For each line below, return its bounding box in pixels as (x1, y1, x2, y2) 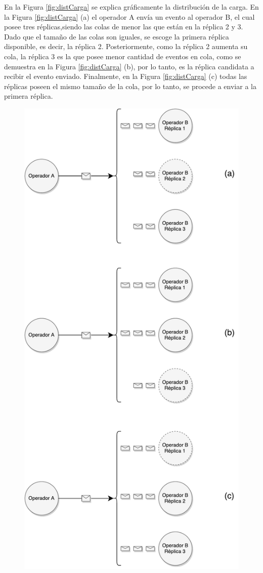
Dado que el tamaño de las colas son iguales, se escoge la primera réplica (4, 31, 229, 42)
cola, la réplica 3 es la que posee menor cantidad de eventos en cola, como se (4, 51, 241, 61)
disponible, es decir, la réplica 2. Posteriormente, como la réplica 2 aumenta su (4, 41, 248, 52)
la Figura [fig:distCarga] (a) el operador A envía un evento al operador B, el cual (4, 11, 255, 22)
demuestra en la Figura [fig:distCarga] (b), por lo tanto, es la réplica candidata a (4, 61, 254, 71)
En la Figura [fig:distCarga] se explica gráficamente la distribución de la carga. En (4, 2, 259, 12)
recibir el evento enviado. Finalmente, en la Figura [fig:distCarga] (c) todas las (4, 71, 247, 81)
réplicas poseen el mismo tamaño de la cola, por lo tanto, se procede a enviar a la (4, 80, 256, 91)
